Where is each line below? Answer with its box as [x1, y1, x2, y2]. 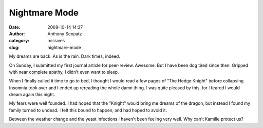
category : [9, 38, 30, 44]
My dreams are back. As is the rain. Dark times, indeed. [9, 53, 120, 59]
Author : [9, 31, 25, 36]
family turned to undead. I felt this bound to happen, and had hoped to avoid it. [9, 107, 167, 113]
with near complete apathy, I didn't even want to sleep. [9, 69, 119, 75]
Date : [9, 24, 20, 30]
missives [47, 38, 65, 44]
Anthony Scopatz [47, 31, 82, 36]
